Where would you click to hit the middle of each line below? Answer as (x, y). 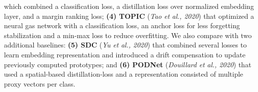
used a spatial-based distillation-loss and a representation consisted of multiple (124, 74)
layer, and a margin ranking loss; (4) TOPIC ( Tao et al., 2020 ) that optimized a (129, 16)
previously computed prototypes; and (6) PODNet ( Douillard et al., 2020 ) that (128, 64)
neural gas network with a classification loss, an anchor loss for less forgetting (122, 25)
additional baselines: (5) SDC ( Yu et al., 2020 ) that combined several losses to (126, 45)
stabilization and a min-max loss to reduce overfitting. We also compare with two (128, 35)
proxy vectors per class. (40, 83)
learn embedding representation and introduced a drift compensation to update (125, 54)
